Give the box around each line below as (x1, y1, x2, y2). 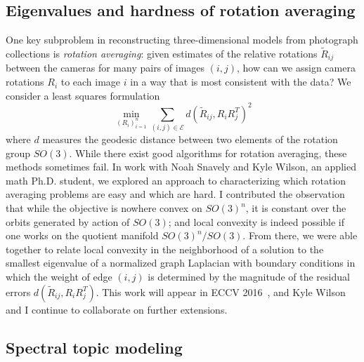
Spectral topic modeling (6, 336, 183, 358)
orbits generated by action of (6, 214, 130, 229)
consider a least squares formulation (6, 88, 160, 102)
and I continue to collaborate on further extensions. (6, 302, 228, 316)
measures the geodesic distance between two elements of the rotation (42, 132, 338, 147)
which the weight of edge (6, 269, 112, 284)
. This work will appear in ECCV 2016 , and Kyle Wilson (96, 284, 346, 299)
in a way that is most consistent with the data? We (130, 74, 351, 89)
